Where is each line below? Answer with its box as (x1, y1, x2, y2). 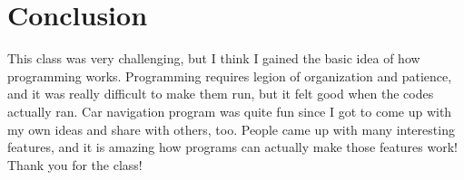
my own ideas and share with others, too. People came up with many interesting (7, 119, 455, 138)
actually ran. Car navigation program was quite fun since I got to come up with (7, 101, 452, 120)
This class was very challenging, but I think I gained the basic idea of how (7, 49, 420, 68)
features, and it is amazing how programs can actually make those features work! (7, 137, 458, 156)
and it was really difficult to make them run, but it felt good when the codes (7, 84, 434, 103)
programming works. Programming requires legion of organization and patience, (7, 66, 452, 85)
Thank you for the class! (7, 155, 143, 174)
